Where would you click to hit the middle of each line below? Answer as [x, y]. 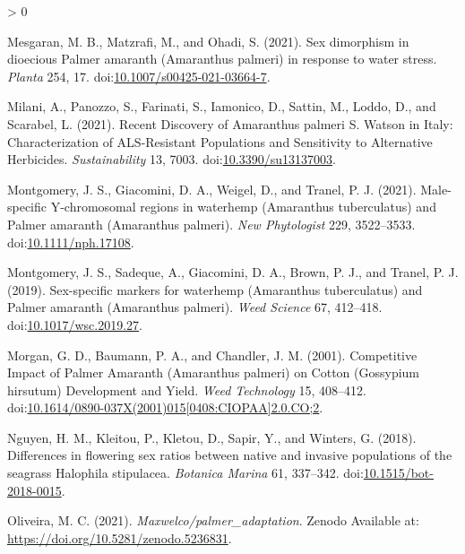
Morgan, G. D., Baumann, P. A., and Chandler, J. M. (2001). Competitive [212, 355]
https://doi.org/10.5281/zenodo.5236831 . [120, 537]
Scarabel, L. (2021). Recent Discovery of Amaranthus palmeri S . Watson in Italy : [230, 123]
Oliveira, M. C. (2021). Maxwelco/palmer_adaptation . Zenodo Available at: [213, 520]
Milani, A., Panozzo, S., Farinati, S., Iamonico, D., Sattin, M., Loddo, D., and [222, 106]
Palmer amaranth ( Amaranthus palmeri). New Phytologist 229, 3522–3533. [211, 224]
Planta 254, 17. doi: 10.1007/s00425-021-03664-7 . [139, 76]
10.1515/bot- [398, 473]
